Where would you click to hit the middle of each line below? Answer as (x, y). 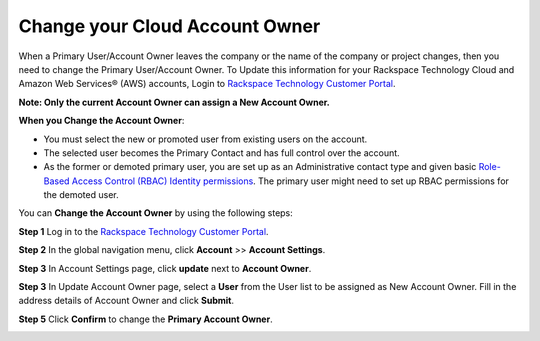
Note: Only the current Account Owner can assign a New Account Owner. (174, 102)
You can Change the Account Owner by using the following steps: (156, 213)
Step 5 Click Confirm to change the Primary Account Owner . (146, 319)
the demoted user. (81, 195)
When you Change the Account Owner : (101, 121)
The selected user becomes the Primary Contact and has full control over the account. (221, 152)
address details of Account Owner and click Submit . (126, 301)
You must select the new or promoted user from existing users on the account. (205, 139)
